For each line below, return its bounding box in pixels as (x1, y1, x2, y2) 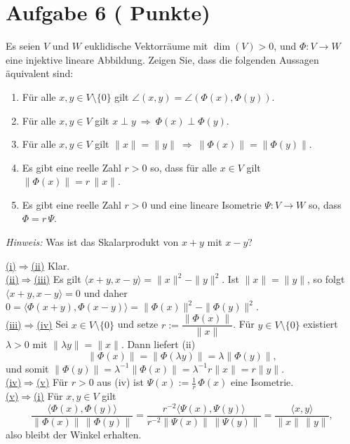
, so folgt (307, 272, 345, 286)
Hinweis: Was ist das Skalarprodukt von (6, 235, 179, 249)
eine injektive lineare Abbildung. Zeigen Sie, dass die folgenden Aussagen (6, 52, 319, 67)
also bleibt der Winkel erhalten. (6, 426, 142, 441)
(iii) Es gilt (34, 272, 81, 286)
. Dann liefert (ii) (121, 337, 196, 352)
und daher (83, 285, 128, 300)
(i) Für (34, 389, 63, 403)
